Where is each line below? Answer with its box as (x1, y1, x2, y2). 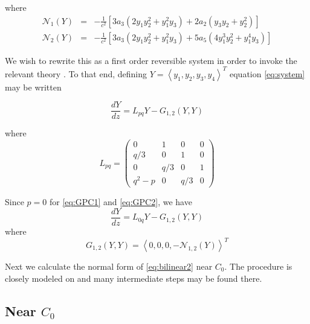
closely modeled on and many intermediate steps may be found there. (5, 272, 262, 284)
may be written (5, 80, 62, 93)
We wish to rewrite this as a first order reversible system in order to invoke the (5, 54, 297, 66)
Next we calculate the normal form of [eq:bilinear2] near (5, 260, 213, 273)
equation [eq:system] (230, 67, 305, 80)
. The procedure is (224, 260, 292, 273)
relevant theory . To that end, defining (5, 67, 147, 80)
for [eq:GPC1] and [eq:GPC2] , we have (49, 195, 192, 208)
